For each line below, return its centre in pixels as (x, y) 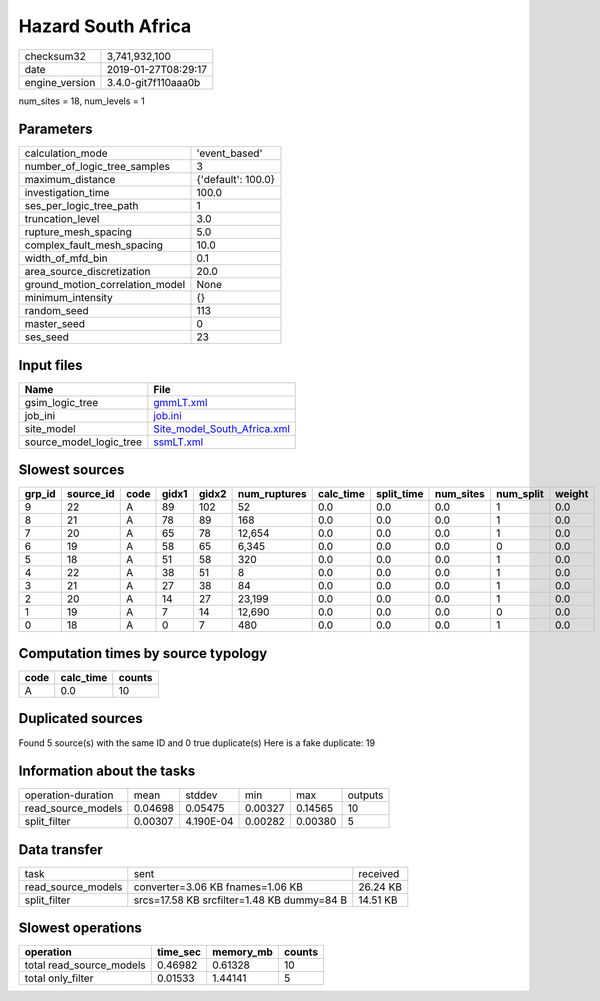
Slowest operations (80, 928)
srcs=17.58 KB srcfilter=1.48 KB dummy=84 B (240, 900)
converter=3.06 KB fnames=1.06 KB (218, 887)
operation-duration (69, 795)
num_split (520, 494)
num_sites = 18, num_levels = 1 (81, 101)
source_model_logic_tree (83, 442)
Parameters (55, 129)
